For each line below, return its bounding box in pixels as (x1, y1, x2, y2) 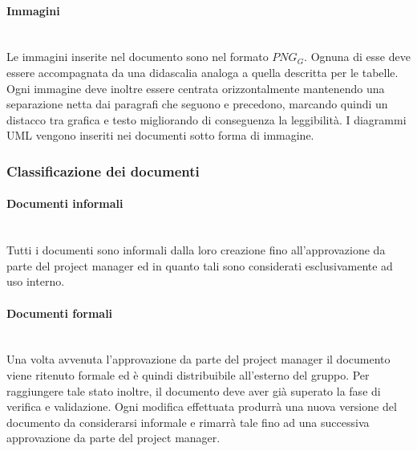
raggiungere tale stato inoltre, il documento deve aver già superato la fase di (6, 382, 381, 399)
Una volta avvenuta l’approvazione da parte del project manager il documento (6, 351, 391, 368)
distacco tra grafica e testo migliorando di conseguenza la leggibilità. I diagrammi (6, 111, 407, 128)
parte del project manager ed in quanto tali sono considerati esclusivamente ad (6, 257, 393, 274)
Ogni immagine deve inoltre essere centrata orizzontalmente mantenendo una (6, 79, 385, 96)
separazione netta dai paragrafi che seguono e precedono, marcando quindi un (6, 95, 388, 112)
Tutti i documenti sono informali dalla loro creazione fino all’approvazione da (6, 242, 386, 258)
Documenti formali (6, 304, 113, 321)
